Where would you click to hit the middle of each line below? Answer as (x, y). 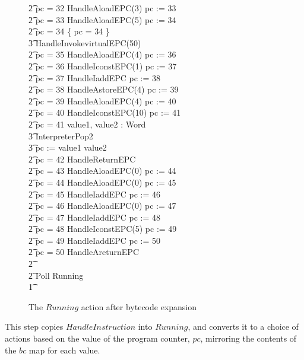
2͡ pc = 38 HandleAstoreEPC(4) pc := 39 (104, 89)
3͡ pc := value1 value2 (68, 147)
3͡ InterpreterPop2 (61, 136)
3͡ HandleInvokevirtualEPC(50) (85, 42)
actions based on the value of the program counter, (97, 338)
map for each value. (64, 350)
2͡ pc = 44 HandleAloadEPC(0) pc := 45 (102, 182)
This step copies (34, 326)
